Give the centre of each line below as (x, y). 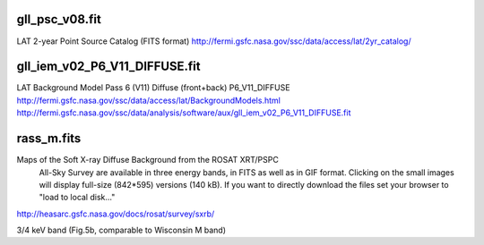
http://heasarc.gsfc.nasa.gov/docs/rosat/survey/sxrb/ (116, 214)
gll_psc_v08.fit (59, 19)
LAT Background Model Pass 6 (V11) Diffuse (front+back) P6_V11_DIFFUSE (153, 88)
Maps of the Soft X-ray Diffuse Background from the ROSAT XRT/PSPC (148, 160)
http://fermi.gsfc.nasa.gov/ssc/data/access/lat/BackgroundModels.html (149, 100)
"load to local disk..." (77, 198)
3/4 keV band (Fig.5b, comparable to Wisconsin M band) (121, 230)
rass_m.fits (49, 139)
